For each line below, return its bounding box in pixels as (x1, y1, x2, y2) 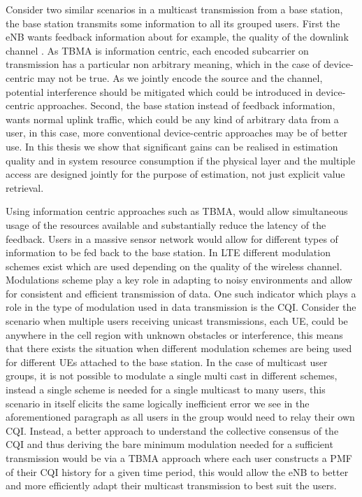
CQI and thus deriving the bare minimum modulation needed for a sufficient (6, 437, 333, 451)
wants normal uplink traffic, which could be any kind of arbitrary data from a (6, 111, 339, 126)
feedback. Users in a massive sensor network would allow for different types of (6, 231, 338, 246)
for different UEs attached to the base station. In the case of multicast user (6, 354, 328, 369)
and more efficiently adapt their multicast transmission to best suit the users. (6, 478, 337, 493)
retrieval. (6, 180, 44, 195)
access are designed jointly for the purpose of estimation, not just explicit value (6, 167, 345, 181)
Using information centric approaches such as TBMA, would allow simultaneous (6, 204, 348, 218)
